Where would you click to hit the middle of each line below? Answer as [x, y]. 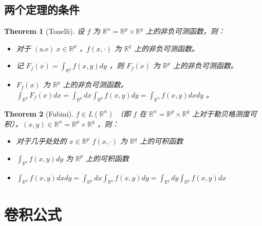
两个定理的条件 [42, 10]
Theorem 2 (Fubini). [39, 113]
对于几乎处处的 [41, 141]
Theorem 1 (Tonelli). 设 [44, 31]
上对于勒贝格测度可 [224, 113]
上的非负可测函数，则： [185, 31]
